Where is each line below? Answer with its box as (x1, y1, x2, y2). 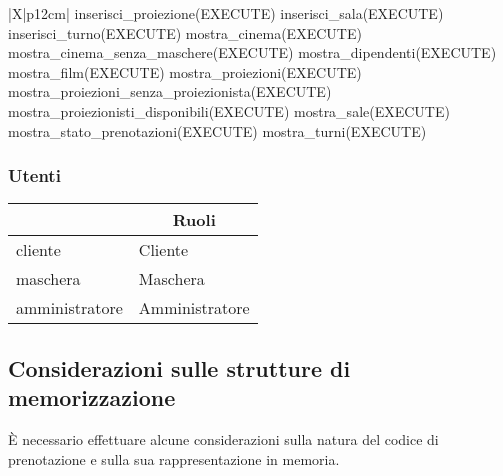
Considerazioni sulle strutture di (8, 352, 351, 383)
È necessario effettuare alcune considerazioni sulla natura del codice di (8, 428, 439, 449)
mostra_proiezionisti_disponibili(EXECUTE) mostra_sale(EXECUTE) (8, 100, 450, 121)
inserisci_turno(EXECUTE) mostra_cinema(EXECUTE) (8, 22, 362, 43)
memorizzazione (8, 382, 176, 413)
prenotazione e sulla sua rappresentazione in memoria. (8, 448, 340, 469)
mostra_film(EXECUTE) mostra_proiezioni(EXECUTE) (8, 61, 362, 82)
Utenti (8, 163, 61, 188)
